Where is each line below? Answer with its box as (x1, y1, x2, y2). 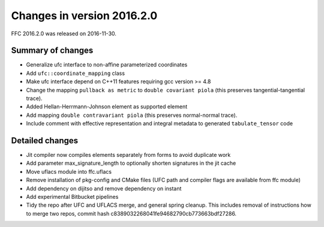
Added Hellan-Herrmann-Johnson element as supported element (26, 103, 188, 110)
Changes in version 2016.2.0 (11, 9, 158, 22)
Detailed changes (11, 135, 78, 146)
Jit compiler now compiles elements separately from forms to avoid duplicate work (26, 152, 231, 159)
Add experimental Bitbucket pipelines (26, 193, 119, 201)
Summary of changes (11, 46, 94, 56)
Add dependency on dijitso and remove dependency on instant (26, 184, 182, 192)
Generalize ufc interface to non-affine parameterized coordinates (26, 61, 188, 68)
